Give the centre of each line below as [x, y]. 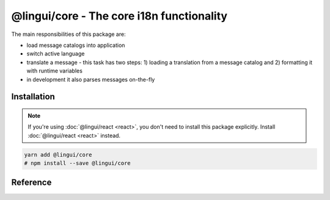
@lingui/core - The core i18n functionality [119, 16]
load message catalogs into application [76, 45]
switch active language [56, 54]
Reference [31, 183]
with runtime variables [54, 71]
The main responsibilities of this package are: [68, 34]
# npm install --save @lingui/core [77, 163]
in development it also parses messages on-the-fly [91, 79]
